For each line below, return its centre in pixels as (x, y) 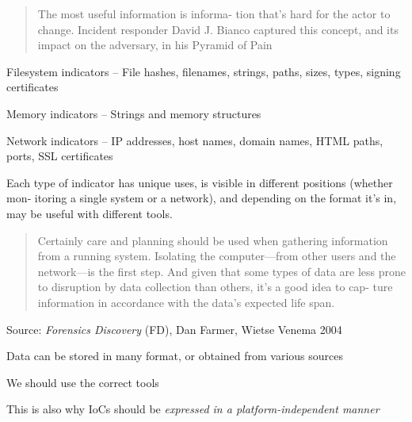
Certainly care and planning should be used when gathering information (213, 240)
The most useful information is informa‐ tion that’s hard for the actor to (214, 13)
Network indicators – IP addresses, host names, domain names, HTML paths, (195, 140)
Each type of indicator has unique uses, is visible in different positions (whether (200, 182)
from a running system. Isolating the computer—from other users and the (217, 256)
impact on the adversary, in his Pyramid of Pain (155, 45)
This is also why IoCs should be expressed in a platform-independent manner (193, 409)
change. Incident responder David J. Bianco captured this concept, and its (218, 29)
